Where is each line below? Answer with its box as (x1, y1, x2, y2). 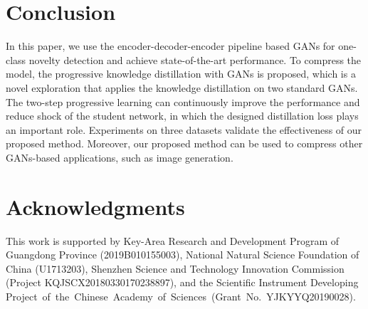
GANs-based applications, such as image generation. (6, 150, 233, 164)
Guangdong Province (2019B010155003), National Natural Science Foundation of (6, 247, 359, 262)
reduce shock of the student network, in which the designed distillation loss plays (6, 108, 359, 123)
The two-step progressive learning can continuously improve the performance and (6, 94, 360, 109)
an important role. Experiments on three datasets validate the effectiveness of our (6, 122, 362, 137)
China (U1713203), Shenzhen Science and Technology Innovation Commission (6, 261, 345, 276)
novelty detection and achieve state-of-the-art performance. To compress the (28, 52, 362, 67)
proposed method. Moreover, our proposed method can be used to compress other (6, 136, 363, 151)
